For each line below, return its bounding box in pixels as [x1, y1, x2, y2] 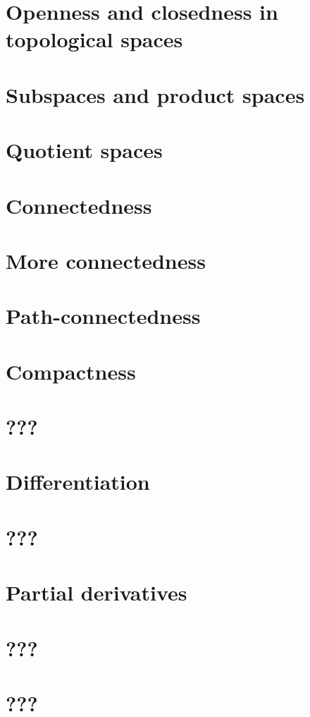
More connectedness [6, 246, 206, 275]
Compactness [6, 356, 136, 385]
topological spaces [6, 25, 183, 54]
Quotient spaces [6, 135, 163, 164]
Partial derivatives [6, 578, 187, 607]
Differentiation [6, 467, 150, 496]
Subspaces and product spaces [6, 80, 305, 109]
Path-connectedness [6, 301, 201, 330]
